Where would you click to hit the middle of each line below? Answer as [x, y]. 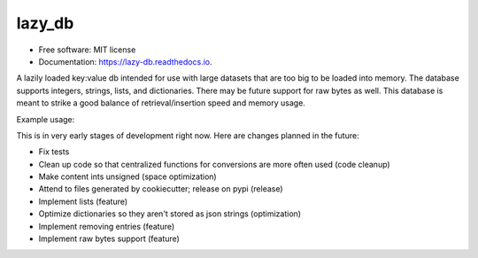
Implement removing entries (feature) [107, 226]
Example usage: [46, 119]
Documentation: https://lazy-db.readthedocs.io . [125, 61]
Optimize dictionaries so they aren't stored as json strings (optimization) [170, 214]
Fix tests [54, 152]
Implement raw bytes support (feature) [109, 238]
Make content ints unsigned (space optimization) [127, 176]
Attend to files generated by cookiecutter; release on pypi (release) [161, 189]
